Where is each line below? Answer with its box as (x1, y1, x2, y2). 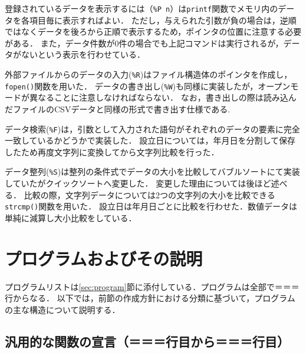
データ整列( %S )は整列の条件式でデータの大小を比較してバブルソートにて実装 (5, 165, 300, 178)
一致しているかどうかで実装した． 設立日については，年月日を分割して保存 (5, 134, 296, 146)
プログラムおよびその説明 (5, 246, 203, 270)
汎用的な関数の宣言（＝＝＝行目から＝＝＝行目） (5, 332, 289, 350)
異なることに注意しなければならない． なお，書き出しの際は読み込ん (29, 91, 297, 104)
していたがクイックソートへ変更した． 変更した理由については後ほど (5, 177, 271, 189)
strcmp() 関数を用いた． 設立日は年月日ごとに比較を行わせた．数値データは (5, 200, 297, 212)
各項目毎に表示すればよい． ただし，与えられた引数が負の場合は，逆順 (21, 14, 297, 26)
